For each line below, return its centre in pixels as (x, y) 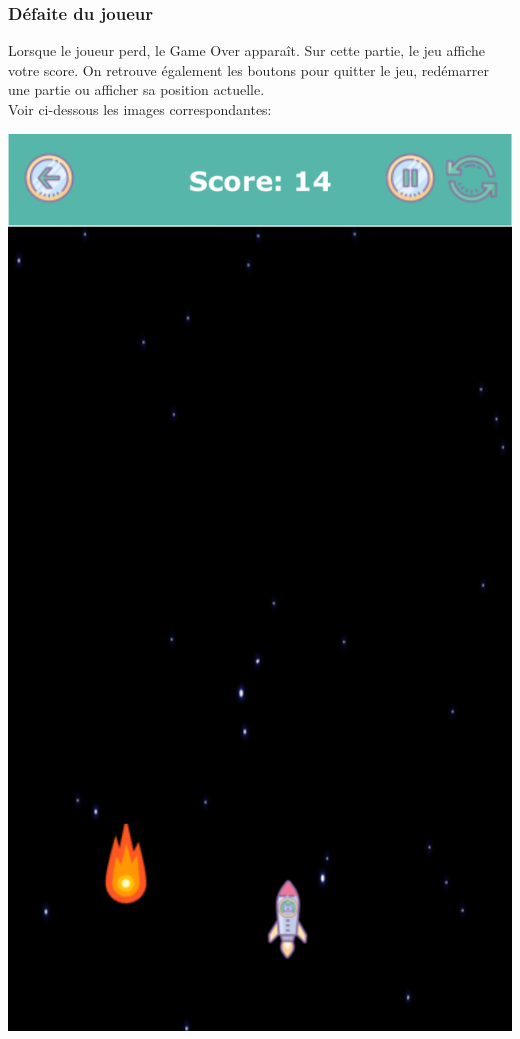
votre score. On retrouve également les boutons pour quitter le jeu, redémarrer (248, 69)
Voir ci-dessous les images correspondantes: (140, 109)
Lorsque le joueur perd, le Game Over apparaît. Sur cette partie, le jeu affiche (247, 50)
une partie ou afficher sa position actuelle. (136, 89)
